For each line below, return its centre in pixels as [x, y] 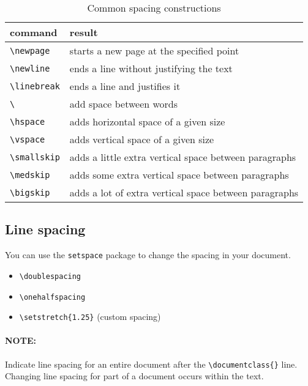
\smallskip [35, 157]
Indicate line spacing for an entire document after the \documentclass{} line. [151, 364]
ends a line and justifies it [125, 86]
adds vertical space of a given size [142, 139]
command [34, 32]
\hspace [28, 121]
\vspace [28, 139]
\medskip [30, 175]
